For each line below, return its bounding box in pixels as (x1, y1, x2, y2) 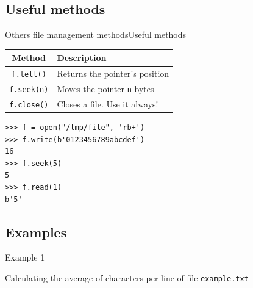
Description (57, 51, 107, 64)
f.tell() (11, 70, 46, 79)
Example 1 (5, 251, 45, 264)
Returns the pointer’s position (57, 67, 169, 80)
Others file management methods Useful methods (5, 28, 187, 41)
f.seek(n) (9, 85, 49, 95)
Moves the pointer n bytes (57, 82, 154, 95)
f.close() (9, 100, 49, 109)
